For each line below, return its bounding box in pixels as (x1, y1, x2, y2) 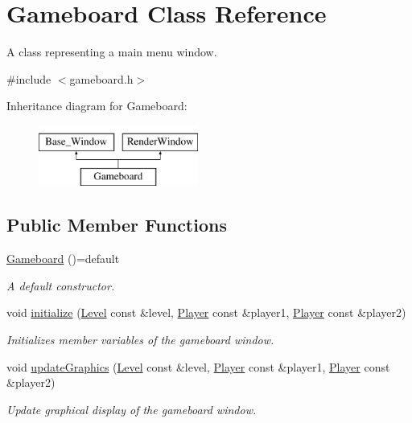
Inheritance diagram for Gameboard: (6, 97, 187, 114)
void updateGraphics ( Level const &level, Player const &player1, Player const (6, 358, 390, 375)
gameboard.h (69, 70, 134, 87)
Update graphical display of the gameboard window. (6, 400, 257, 417)
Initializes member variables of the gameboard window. (6, 331, 274, 348)
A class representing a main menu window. (6, 43, 217, 60)
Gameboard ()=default (6, 250, 120, 267)
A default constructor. (6, 277, 115, 294)
